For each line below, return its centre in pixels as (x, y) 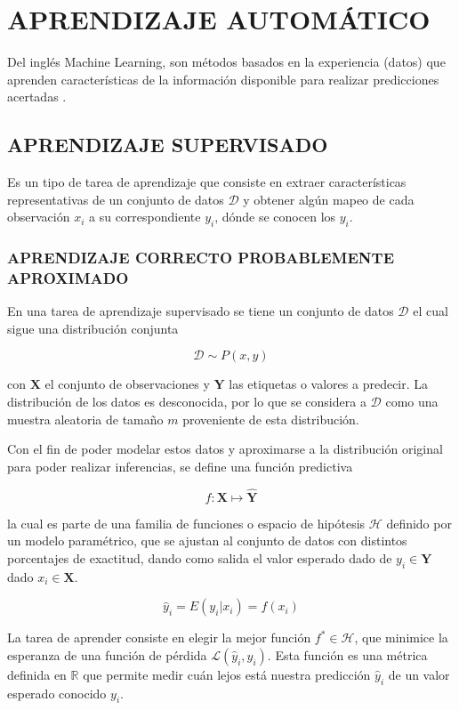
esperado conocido (57, 693)
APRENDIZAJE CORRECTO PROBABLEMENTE (201, 258)
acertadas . (37, 97)
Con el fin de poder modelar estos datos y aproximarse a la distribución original (225, 449)
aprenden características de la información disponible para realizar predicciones (223, 79)
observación (39, 217)
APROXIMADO (68, 277)
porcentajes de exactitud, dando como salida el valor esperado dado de (200, 557)
